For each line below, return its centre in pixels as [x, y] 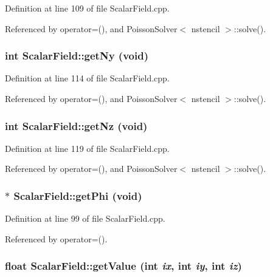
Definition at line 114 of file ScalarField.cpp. [87, 78]
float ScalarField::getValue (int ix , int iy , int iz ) [123, 266]
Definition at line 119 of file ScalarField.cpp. [87, 148]
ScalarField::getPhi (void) [78, 195]
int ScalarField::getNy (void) [77, 56]
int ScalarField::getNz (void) [76, 125]
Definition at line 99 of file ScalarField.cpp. [85, 218]
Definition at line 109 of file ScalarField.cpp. [87, 8]
